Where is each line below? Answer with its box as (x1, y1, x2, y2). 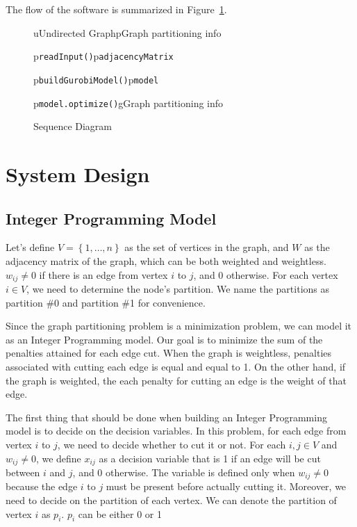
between (6, 464, 40, 479)
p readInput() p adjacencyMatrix (33, 49, 174, 63)
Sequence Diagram (33, 119, 113, 133)
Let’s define (6, 240, 55, 254)
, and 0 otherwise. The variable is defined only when (72, 464, 295, 479)
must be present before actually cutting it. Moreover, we (106, 479, 347, 494)
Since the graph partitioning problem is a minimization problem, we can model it (6, 318, 352, 333)
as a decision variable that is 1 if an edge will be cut (99, 451, 321, 465)
